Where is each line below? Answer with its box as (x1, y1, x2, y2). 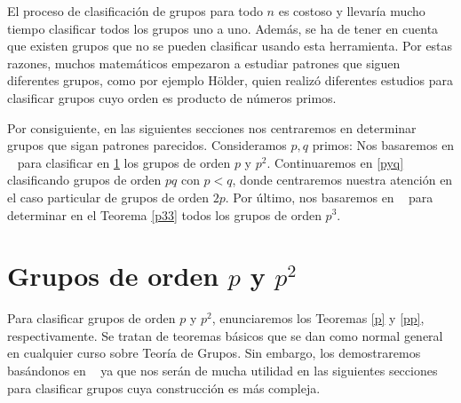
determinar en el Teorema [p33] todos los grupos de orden (7, 205, 322, 224)
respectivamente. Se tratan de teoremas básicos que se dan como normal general (7, 326, 443, 344)
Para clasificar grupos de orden (7, 309, 176, 328)
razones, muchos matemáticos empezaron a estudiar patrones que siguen (7, 53, 401, 72)
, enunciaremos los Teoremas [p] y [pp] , (211, 309, 425, 328)
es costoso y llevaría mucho (278, 2, 425, 20)
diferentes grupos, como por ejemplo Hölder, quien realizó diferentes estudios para (7, 71, 453, 90)
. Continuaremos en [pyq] (266, 153, 404, 171)
